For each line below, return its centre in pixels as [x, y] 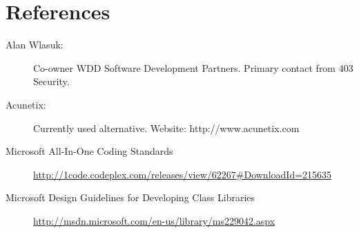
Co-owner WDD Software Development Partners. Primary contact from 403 [193, 67]
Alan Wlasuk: [35, 45]
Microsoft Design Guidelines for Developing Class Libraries [130, 197]
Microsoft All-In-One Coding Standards [89, 151]
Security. [51, 81]
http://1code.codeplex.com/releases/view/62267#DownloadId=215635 [183, 174]
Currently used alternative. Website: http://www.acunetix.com [166, 128]
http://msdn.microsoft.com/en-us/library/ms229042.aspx [154, 220]
